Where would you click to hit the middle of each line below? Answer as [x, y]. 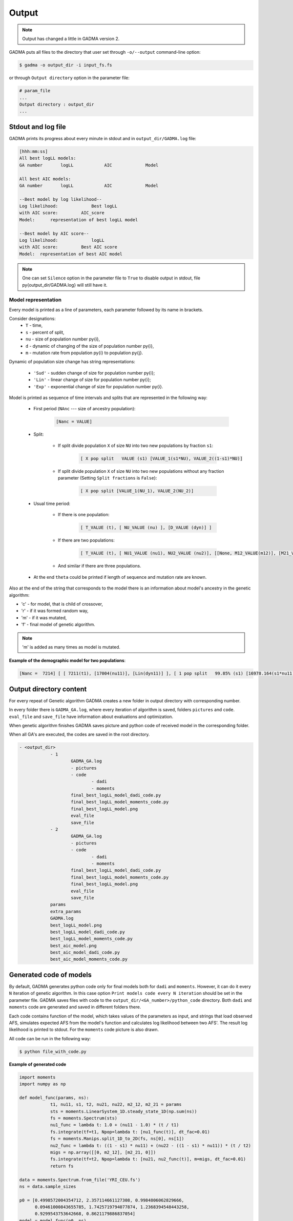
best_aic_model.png [73, 946]
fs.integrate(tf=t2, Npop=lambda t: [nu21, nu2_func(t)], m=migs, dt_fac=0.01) [148, 1159]
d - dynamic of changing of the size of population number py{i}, [90, 346]
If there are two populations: [86, 540]
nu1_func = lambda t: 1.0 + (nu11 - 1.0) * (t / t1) [115, 1125]
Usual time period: [52, 504]
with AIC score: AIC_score [62, 213]
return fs [62, 1166]
